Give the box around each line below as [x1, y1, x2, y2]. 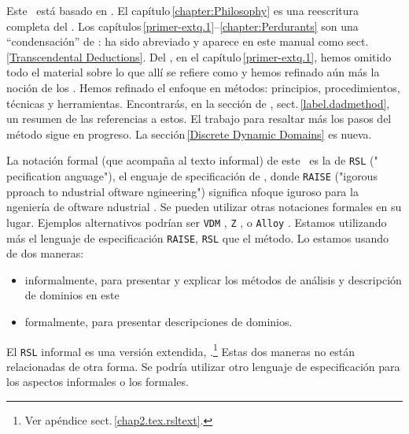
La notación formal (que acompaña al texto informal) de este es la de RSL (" [6, 152, 378, 169]
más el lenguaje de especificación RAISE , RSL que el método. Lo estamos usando [6, 229, 389, 246]
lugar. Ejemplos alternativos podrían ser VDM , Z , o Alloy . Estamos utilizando [6, 213, 387, 230]
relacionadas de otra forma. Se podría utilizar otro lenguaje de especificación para [6, 358, 400, 374]
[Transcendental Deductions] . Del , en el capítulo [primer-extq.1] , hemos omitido [6, 48, 392, 65]
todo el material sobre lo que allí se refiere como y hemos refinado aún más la [6, 64, 380, 80]
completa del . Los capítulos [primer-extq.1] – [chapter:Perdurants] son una [6, 17, 359, 34]
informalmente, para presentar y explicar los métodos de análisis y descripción [24, 271, 402, 287]
